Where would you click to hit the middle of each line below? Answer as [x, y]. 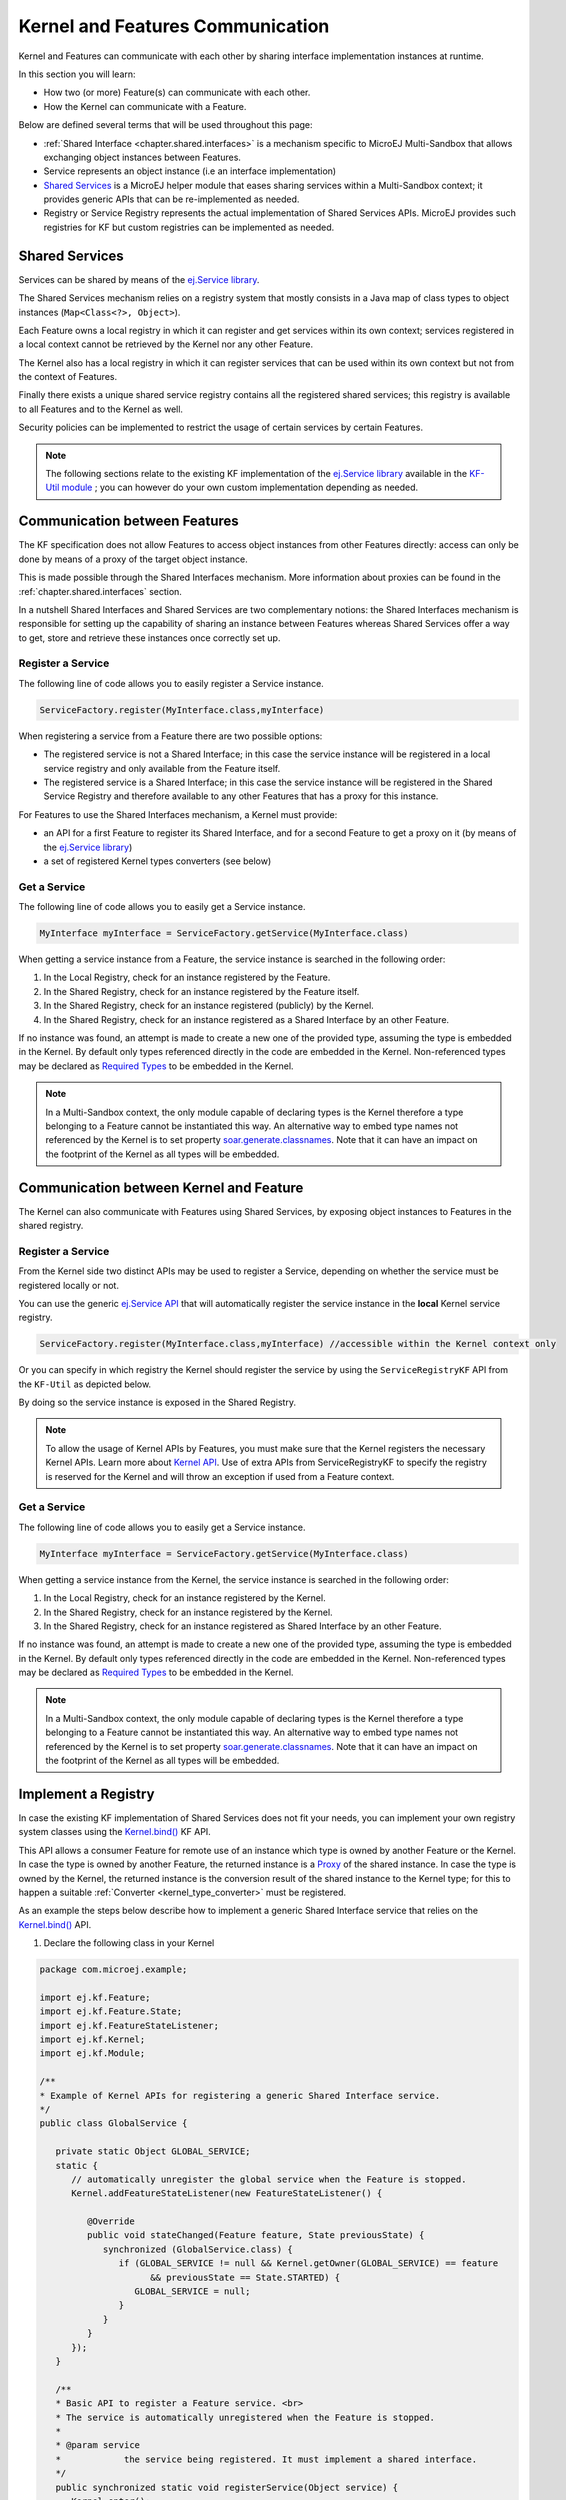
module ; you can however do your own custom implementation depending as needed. [240, 487]
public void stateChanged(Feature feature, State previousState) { [255, 2235]
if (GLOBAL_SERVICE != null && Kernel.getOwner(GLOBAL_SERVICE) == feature [308, 2263]
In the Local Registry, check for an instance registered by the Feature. [187, 977]
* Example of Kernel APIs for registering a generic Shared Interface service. [240, 2095]
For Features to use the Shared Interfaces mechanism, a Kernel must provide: [178, 814]
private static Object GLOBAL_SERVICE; [153, 2151]
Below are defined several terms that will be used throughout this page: [166, 125]
